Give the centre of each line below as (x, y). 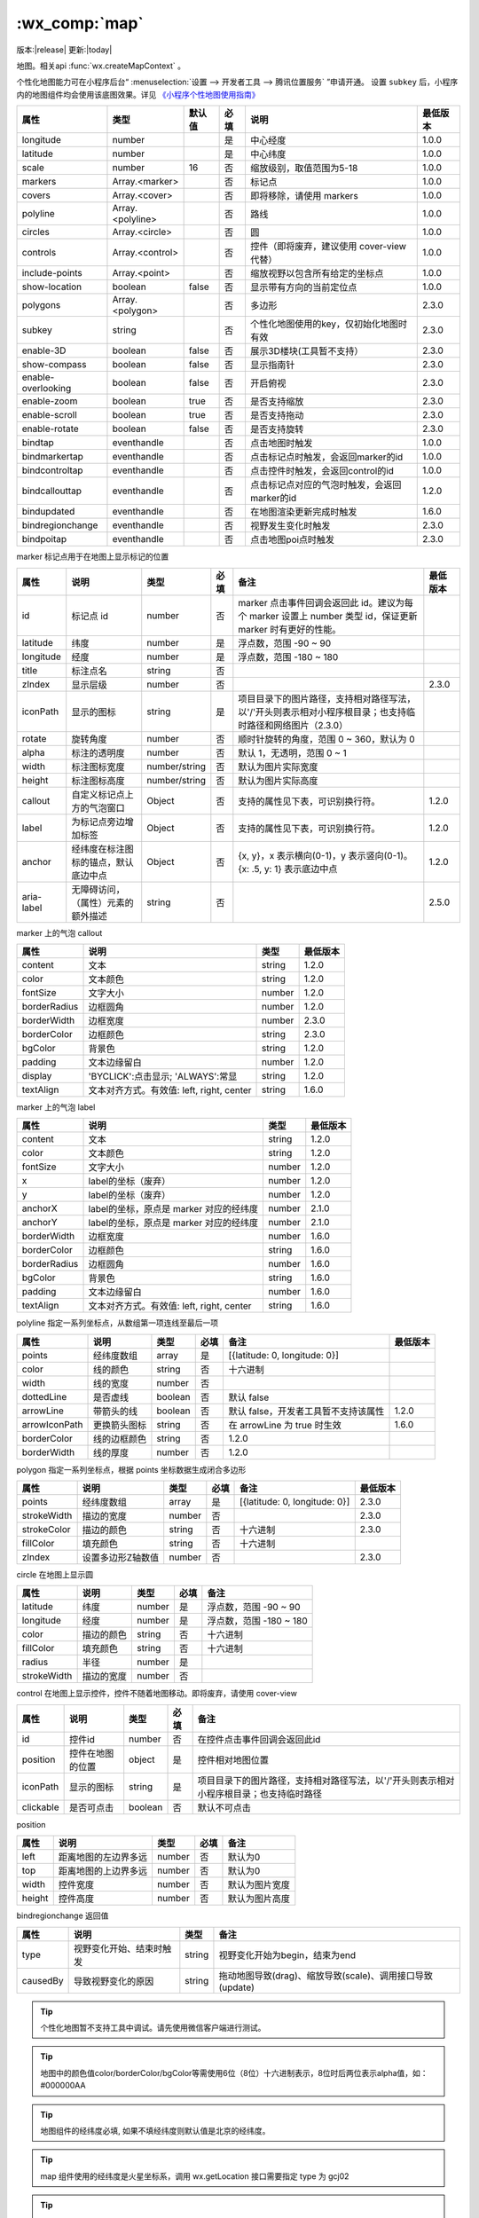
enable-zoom (50, 401)
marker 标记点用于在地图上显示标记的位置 (93, 557)
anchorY (39, 1223)
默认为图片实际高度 (278, 781)
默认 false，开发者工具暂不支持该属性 (306, 1411)
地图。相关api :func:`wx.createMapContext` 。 (101, 66)
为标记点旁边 (98, 822)
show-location (52, 287)
